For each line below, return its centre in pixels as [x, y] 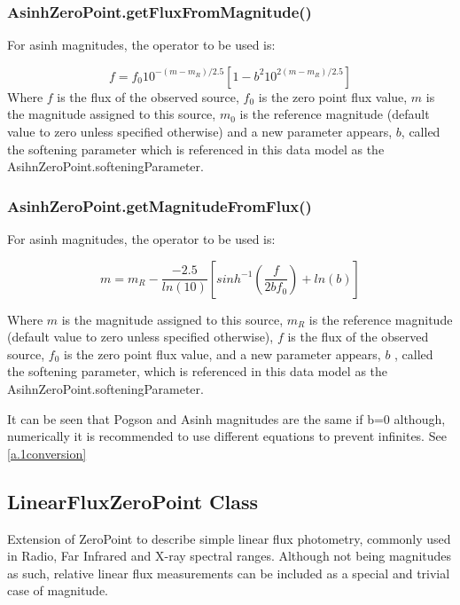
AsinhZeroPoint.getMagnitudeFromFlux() [160, 205]
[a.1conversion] [47, 453]
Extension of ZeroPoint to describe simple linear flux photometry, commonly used [229, 538]
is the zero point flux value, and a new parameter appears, [222, 354]
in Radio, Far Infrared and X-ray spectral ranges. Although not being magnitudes [230, 556]
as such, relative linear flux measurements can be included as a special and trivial [229, 573]
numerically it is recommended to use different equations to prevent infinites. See [227, 436]
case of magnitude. [58, 590]
